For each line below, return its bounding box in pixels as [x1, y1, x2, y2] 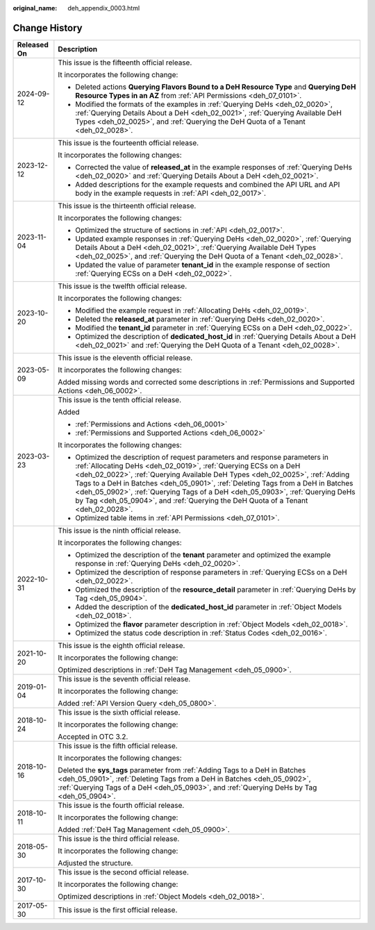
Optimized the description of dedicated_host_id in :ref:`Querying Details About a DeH [75, 331, 356, 341]
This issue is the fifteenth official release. [58, 58, 192, 67]
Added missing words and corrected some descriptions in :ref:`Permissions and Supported [58, 377, 356, 387]
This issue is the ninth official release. [58, 525, 181, 535]
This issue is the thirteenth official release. [58, 201, 197, 210]
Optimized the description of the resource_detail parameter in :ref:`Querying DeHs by [75, 584, 356, 594]
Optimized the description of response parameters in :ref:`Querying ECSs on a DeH [75, 567, 347, 576]
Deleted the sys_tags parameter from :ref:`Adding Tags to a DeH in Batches [58, 765, 306, 774]
